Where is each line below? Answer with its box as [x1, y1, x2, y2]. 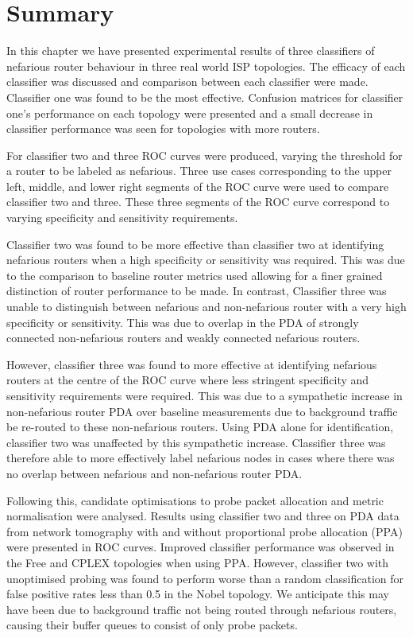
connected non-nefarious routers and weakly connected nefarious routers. [6, 329, 361, 346]
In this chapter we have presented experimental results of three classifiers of [6, 42, 375, 59]
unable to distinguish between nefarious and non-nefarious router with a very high [6, 298, 407, 315]
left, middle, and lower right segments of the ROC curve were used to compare [6, 177, 389, 194]
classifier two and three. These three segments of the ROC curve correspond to [6, 193, 390, 210]
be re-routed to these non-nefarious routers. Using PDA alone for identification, [6, 418, 394, 435]
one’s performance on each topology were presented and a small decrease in [6, 104, 373, 121]
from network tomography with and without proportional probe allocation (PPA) [6, 523, 403, 539]
